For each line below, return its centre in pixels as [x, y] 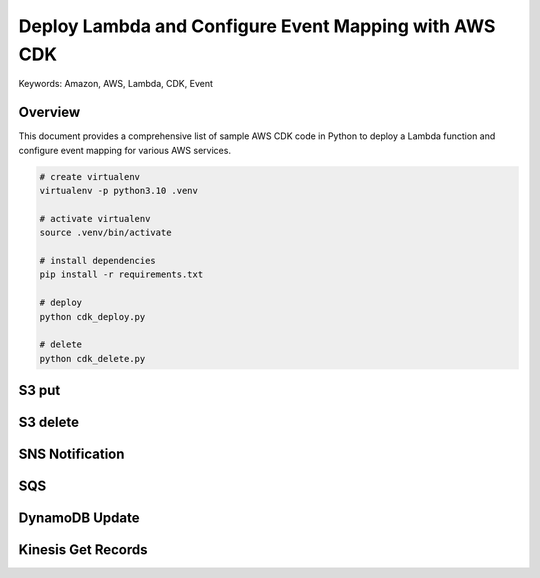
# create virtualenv [89, 176]
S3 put [39, 390]
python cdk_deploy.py [92, 316]
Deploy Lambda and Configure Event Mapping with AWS [257, 26]
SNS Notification [71, 454]
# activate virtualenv [95, 218]
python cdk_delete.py [92, 358]
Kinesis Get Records [83, 550]
